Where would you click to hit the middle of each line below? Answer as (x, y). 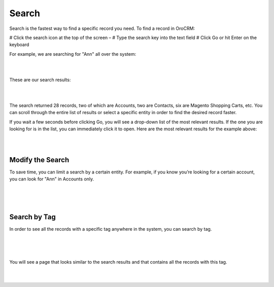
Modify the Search (39, 160)
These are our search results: (40, 80)
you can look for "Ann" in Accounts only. (52, 179)
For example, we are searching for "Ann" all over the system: (73, 54)
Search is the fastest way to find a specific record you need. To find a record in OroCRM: (102, 28)
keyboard (19, 45)
